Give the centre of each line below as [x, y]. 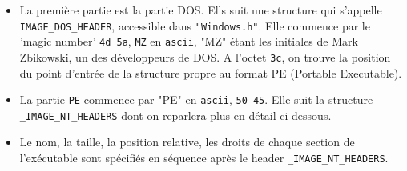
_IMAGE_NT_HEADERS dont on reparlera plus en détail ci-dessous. [175, 115]
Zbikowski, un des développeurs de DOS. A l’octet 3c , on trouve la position [205, 56]
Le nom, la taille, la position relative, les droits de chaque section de [187, 142]
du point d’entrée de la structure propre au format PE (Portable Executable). [211, 72]
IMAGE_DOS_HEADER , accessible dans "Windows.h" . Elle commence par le [195, 25]
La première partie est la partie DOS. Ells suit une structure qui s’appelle [201, 10]
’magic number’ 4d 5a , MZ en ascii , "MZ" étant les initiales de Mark [189, 41]
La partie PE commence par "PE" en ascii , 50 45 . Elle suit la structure [196, 99]
